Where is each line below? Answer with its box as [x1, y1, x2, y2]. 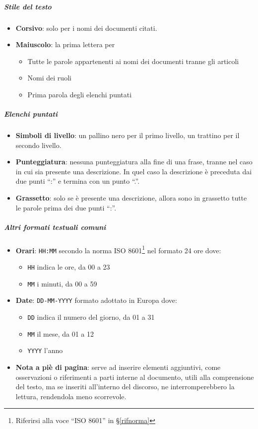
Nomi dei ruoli [27, 72, 71, 83]
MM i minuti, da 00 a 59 [27, 278, 97, 288]
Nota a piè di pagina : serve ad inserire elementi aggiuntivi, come [15, 362, 221, 372]
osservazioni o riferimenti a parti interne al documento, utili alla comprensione [15, 371, 254, 382]
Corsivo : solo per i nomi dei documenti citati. [15, 22, 157, 33]
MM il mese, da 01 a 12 [27, 328, 94, 339]
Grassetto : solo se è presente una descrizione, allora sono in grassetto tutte [15, 193, 247, 203]
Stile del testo [4, 1, 52, 11]
